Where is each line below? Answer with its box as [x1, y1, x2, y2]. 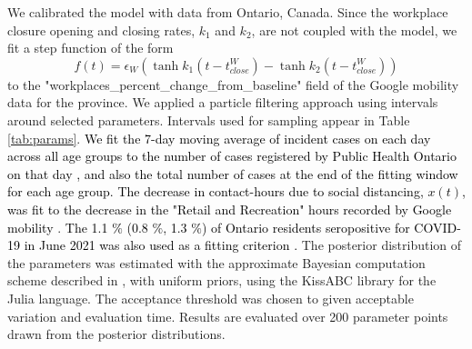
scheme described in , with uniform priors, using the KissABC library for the [7, 271, 437, 290]
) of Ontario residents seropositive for [201, 217, 410, 236]
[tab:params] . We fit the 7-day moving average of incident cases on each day [7, 128, 431, 147]
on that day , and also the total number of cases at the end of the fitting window [7, 164, 458, 183]
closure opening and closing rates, [7, 20, 196, 39]
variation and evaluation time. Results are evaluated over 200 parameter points [7, 306, 448, 325]
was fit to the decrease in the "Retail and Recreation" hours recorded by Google [7, 199, 452, 218]
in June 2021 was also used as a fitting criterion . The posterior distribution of [24, 235, 462, 254]
